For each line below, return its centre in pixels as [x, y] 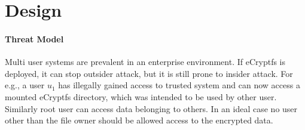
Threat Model [34, 38]
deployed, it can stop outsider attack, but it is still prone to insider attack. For [149, 73]
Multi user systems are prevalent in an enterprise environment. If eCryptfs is [145, 62]
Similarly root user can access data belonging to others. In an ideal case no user [151, 108]
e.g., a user [25, 85]
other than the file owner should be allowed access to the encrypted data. [139, 120]
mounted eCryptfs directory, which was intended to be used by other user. [141, 96]
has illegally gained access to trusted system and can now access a [179, 85]
